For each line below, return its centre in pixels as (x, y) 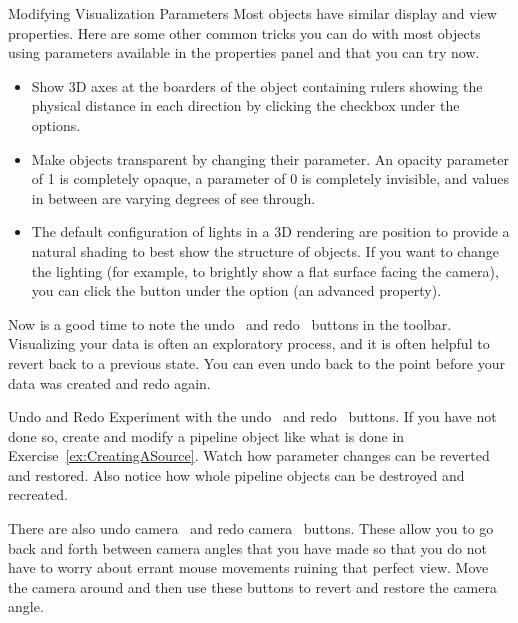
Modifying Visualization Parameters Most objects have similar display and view (252, 13)
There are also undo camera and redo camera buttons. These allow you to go (251, 528)
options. (56, 124)
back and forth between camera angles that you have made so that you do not (247, 547)
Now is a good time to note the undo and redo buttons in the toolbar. (230, 323)
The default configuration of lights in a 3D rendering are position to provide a (270, 231)
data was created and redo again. (109, 382)
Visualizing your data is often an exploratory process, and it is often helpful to (249, 343)
